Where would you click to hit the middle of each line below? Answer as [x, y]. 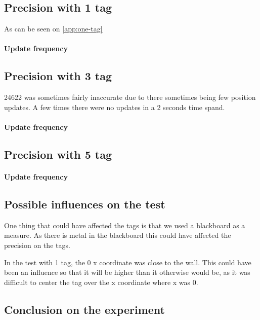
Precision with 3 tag [58, 76]
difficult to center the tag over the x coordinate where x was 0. [101, 282]
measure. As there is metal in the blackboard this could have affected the [118, 235]
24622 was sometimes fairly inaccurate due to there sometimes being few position [130, 97]
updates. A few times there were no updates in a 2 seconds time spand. [115, 107]
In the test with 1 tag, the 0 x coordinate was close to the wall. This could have [128, 262]
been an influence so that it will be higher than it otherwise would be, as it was [127, 272]
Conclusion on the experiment [84, 309]
